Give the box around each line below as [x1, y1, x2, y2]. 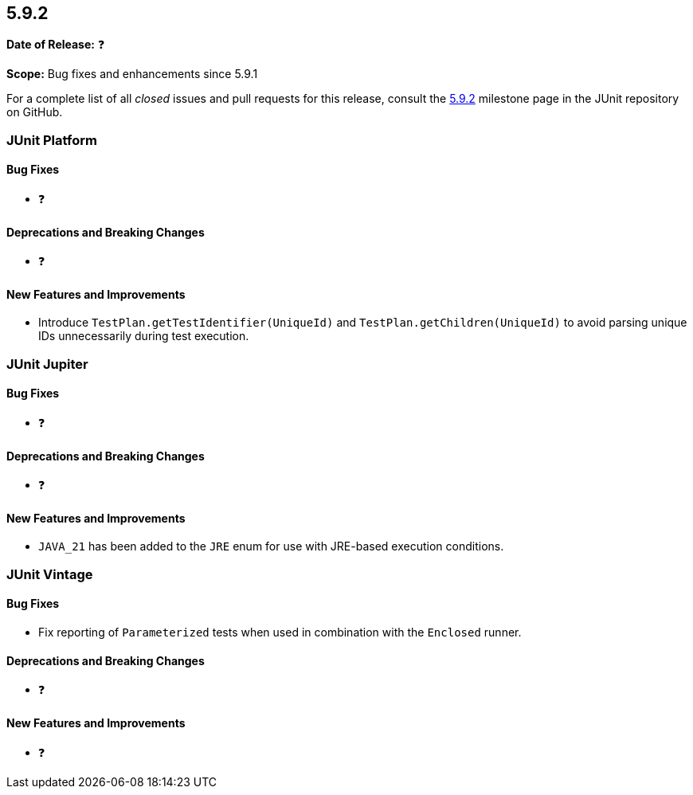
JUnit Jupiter [6, 355, 88, 372]
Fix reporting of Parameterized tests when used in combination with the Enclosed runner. [38, 625, 522, 640]
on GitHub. [6, 105, 63, 119]
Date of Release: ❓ [6, 37, 105, 52]
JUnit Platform [6, 131, 97, 148]
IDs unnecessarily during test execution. [38, 329, 249, 343]
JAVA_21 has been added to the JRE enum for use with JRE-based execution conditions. [38, 539, 504, 554]
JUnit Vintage [6, 566, 93, 582]
